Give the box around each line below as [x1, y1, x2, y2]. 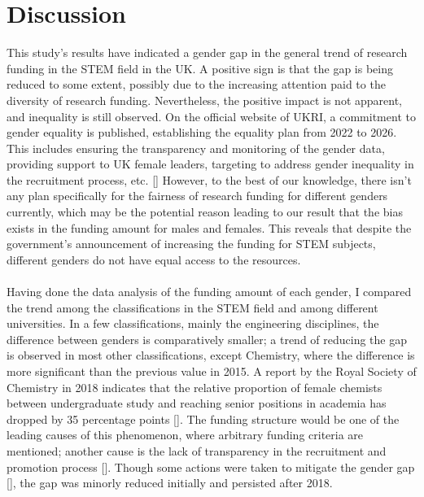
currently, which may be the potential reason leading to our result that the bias [7, 203, 403, 220]
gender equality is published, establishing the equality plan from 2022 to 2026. [7, 124, 397, 141]
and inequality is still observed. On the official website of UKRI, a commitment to [7, 107, 416, 124]
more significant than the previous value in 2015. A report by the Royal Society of [7, 363, 417, 379]
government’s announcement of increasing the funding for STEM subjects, [7, 235, 376, 252]
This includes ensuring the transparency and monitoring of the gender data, [7, 139, 385, 156]
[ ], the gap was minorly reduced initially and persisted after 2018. [7, 474, 333, 491]
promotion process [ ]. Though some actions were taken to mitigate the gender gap [7, 458, 415, 475]
